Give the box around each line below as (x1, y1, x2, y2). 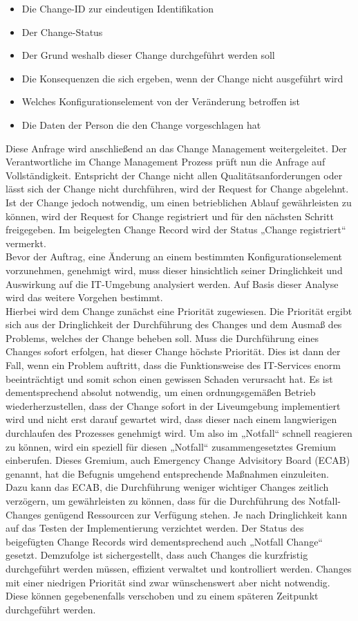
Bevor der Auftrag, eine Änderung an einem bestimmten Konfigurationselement (6, 249, 343, 264)
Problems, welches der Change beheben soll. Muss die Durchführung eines (6, 330, 319, 345)
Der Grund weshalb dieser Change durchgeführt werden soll (21, 48, 275, 62)
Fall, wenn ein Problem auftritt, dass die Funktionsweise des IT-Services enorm (6, 358, 341, 372)
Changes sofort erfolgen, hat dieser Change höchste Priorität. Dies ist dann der (6, 344, 341, 359)
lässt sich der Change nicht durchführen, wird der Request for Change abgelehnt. (6, 181, 349, 196)
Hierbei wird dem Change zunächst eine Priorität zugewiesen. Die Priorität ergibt (6, 303, 352, 318)
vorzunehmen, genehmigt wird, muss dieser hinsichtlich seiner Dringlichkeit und (6, 262, 343, 277)
